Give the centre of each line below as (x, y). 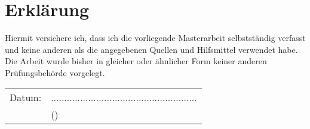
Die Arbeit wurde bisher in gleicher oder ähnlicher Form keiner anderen (136, 61)
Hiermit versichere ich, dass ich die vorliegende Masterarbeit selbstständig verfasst (155, 38)
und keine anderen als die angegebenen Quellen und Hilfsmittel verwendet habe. (151, 49)
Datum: (26, 97)
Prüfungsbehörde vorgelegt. (55, 72)
